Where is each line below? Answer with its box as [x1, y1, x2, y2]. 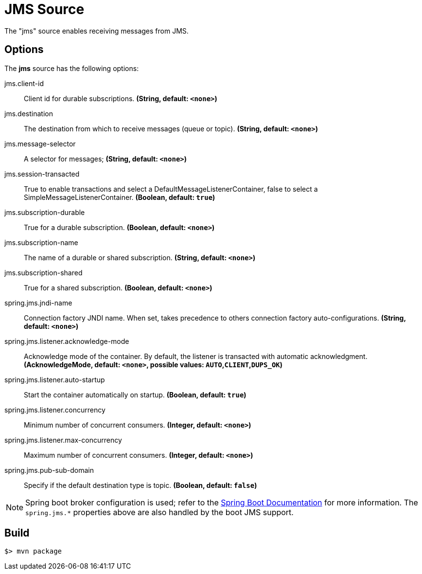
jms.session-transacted [4, 169, 80, 178]
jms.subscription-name [4, 238, 78, 247]
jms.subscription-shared [4, 268, 83, 277]
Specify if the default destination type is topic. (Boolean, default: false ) [24, 481, 257, 489]
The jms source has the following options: [4, 64, 139, 72]
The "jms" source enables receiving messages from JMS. [4, 26, 189, 35]
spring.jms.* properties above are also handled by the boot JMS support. [25, 507, 294, 517]
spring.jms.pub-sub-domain [4, 466, 94, 474]
